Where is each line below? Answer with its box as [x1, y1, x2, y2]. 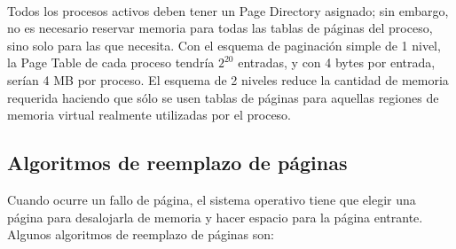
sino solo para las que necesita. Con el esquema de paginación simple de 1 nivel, [7, 35, 441, 54]
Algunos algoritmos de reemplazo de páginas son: [7, 225, 274, 244]
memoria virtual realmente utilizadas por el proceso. [7, 105, 292, 124]
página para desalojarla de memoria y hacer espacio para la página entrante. [7, 207, 423, 226]
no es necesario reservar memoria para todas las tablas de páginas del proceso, [7, 19, 433, 37]
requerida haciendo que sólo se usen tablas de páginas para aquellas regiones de [7, 88, 439, 106]
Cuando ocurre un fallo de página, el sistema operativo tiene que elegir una [7, 190, 416, 208]
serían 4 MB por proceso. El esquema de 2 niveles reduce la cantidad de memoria [7, 70, 449, 89]
